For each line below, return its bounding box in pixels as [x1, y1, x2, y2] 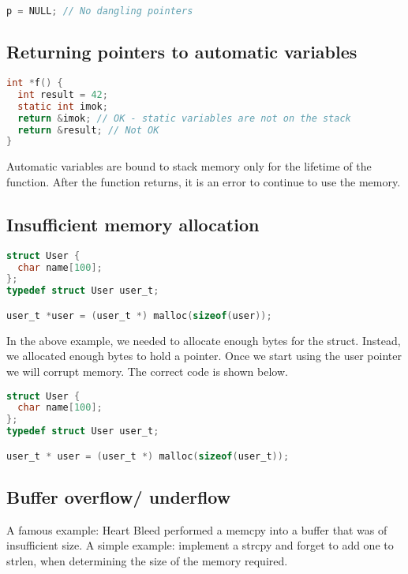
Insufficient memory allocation [6, 212, 260, 236]
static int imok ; [17, 100, 108, 112]
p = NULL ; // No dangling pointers [6, 6, 193, 17]
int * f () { [6, 77, 63, 89]
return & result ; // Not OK [17, 124, 159, 136]
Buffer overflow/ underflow [6, 484, 231, 508]
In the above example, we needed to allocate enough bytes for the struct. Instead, [6, 332, 401, 348]
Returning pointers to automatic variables [6, 39, 357, 64]
